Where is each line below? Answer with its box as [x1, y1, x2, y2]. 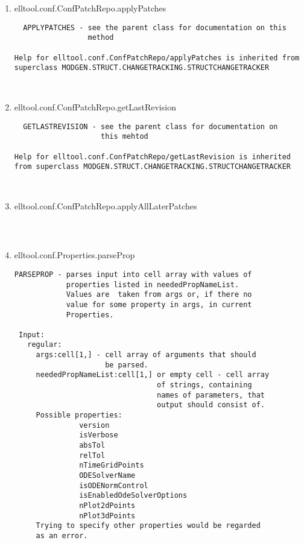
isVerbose [79, 431, 118, 440]
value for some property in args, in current [66, 300, 252, 309]
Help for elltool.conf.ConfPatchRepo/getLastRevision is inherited [14, 152, 291, 161]
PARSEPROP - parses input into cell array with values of [14, 270, 252, 279]
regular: [27, 340, 62, 349]
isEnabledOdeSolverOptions [79, 491, 188, 500]
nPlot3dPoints [79, 511, 136, 520]
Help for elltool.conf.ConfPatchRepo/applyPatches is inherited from [14, 53, 300, 62]
